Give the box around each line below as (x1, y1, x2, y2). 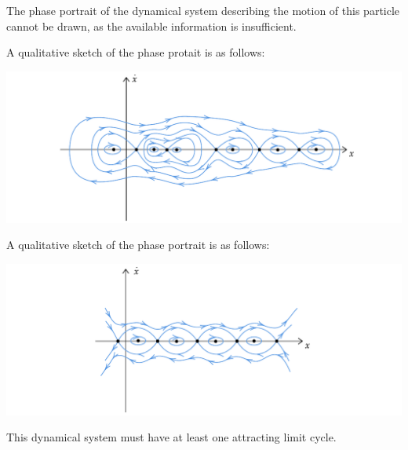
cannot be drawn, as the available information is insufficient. (6, 17, 297, 34)
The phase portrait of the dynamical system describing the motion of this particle (6, 2, 400, 18)
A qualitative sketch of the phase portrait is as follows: (6, 236, 270, 253)
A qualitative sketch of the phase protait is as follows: (6, 44, 265, 60)
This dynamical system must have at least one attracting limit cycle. (6, 429, 337, 445)
